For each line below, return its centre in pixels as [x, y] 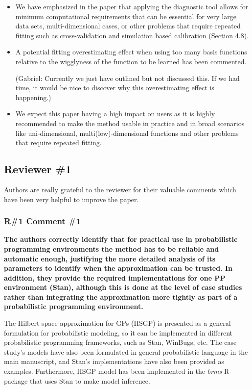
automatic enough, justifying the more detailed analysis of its [110, 258]
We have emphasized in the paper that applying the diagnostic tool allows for [132, 6]
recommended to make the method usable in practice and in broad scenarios [130, 123]
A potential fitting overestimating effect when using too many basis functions [131, 52]
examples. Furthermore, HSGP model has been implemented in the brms [113, 371]
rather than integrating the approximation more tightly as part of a [121, 297]
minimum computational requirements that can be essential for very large [126, 16]
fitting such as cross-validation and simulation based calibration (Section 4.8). [132, 35]
